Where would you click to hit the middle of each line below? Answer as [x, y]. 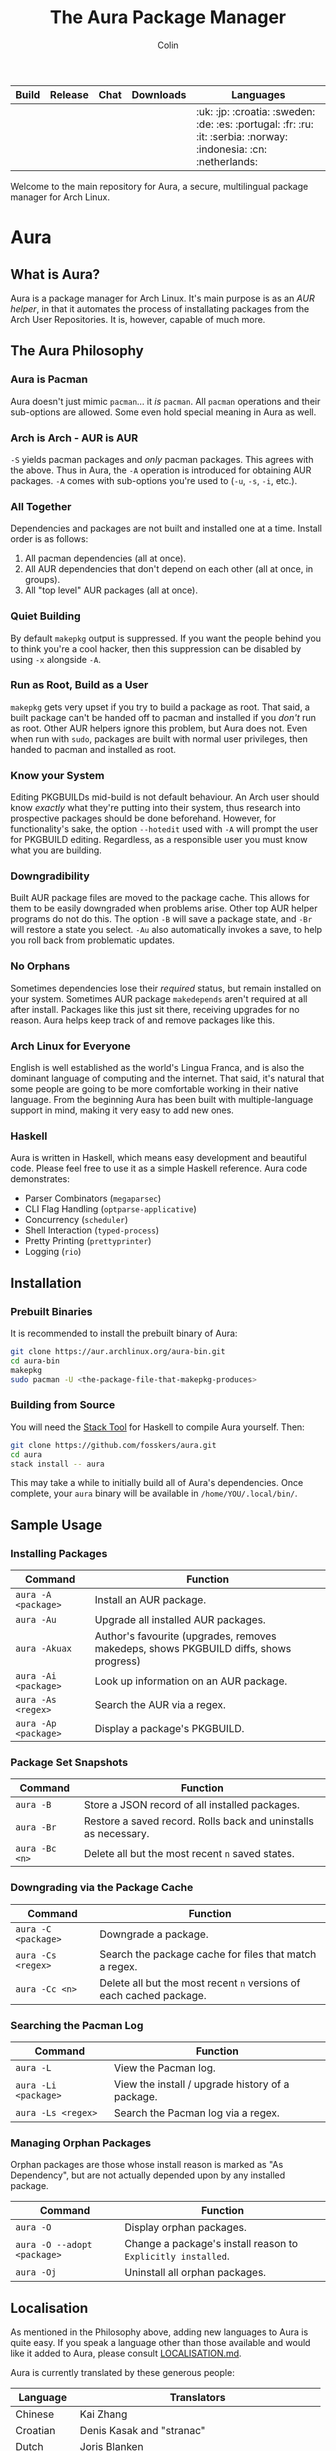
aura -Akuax [44, 1649]
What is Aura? [55, 274]
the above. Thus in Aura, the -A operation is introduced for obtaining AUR [161, 470]
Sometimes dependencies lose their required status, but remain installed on [166, 988]
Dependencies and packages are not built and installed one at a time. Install [166, 528]
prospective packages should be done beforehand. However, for [143, 818]
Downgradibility [50, 876]
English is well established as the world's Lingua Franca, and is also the [157, 1067]
